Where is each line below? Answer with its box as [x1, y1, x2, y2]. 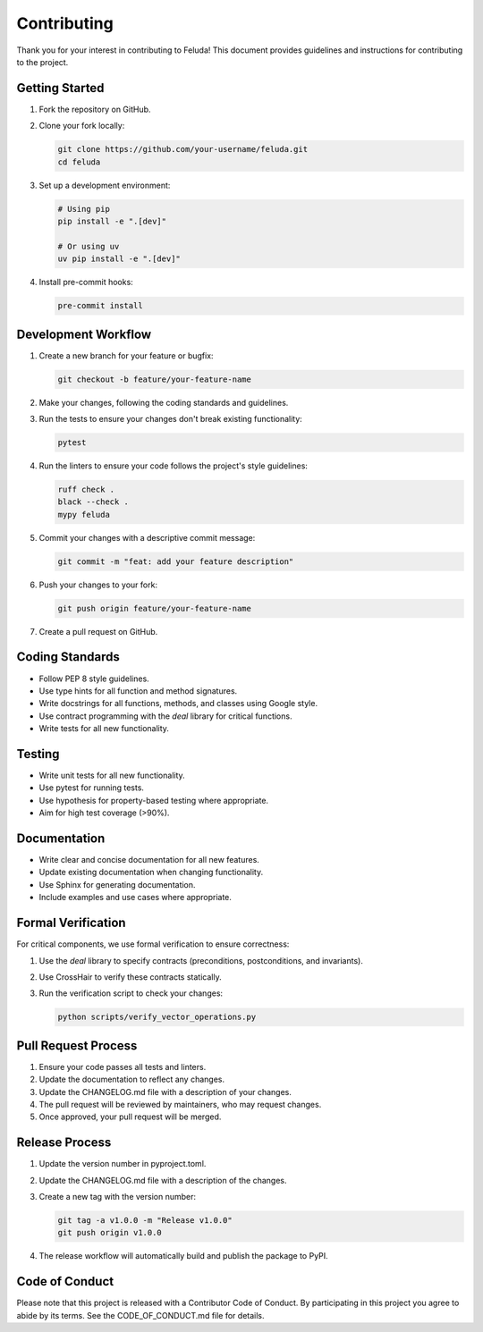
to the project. [16, 56, 69, 67]
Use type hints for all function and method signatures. [38, 685, 238, 696]
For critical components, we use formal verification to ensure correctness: [16, 939, 290, 949]
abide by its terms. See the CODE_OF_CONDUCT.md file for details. [16, 1310, 265, 1320]
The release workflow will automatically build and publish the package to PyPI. [38, 1251, 328, 1261]
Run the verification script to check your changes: [38, 988, 224, 999]
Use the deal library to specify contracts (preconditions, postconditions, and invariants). [38, 955, 364, 965]
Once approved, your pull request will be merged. [38, 1111, 222, 1122]
